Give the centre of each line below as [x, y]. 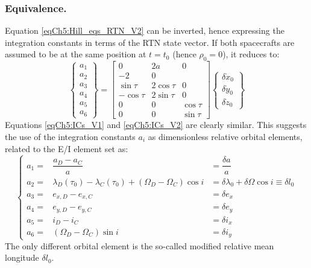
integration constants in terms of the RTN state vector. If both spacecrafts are [150, 42]
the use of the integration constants [70, 136]
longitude [22, 257]
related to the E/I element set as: [67, 148]
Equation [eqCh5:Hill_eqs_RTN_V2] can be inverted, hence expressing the [145, 30]
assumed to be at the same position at [76, 54]
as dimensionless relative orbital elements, [225, 136]
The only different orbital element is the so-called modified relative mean [140, 245]
